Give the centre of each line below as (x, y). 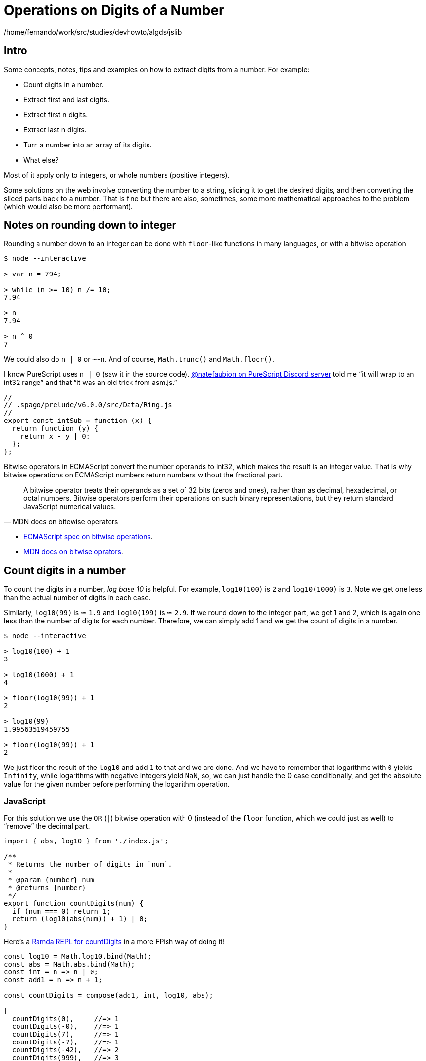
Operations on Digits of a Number (114, 10)
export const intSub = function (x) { (78, 421)
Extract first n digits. (56, 114)
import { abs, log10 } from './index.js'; (86, 841)
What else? (41, 160)
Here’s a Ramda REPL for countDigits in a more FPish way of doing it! (114, 942)
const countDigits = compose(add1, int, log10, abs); (109, 996)
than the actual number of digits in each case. (77, 598)
